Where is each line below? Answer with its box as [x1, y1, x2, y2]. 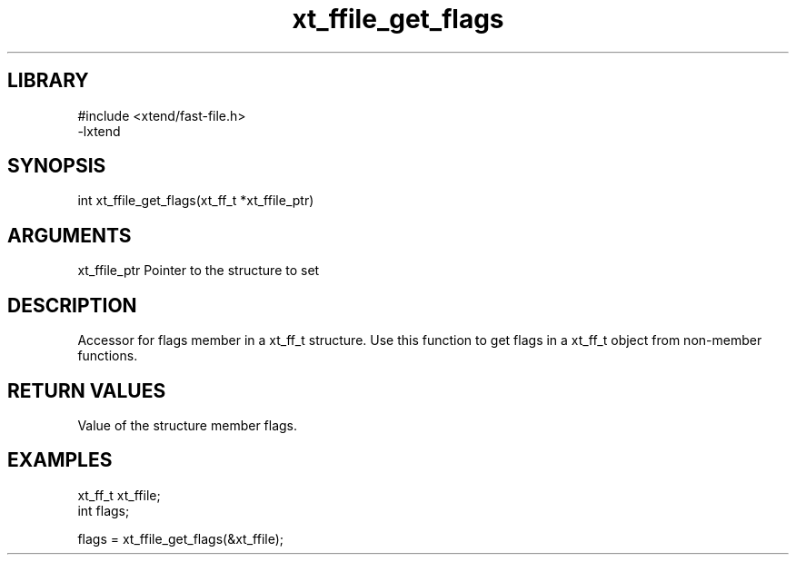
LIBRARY [7, 69, 89, 93]
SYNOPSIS [7, 154, 106, 178]
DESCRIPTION [7, 293, 137, 317]
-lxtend [77, 123, 121, 139]
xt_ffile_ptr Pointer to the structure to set [77, 262, 320, 279]
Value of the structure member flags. [77, 417, 298, 433]
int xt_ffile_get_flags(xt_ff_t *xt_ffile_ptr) [77, 192, 314, 209]
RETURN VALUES [7, 379, 166, 402]
